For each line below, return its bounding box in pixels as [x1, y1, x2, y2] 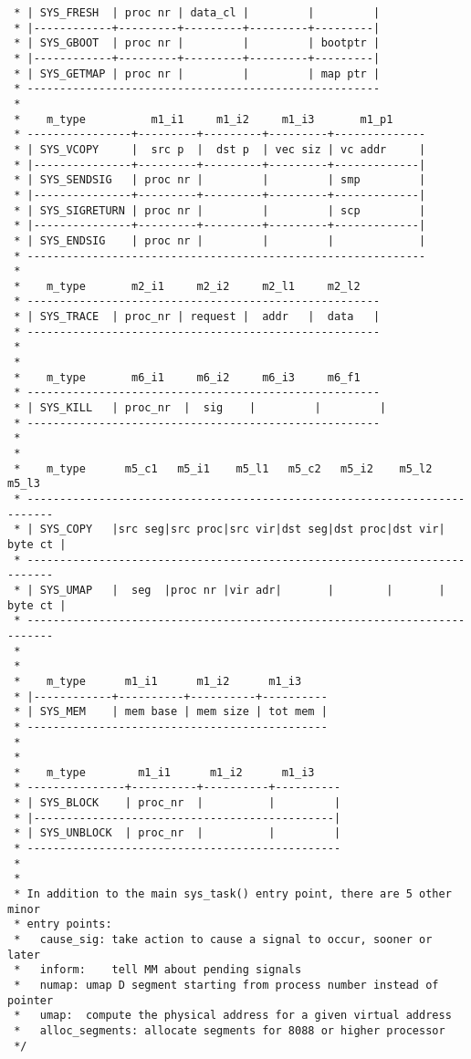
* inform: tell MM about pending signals [14, 963, 302, 977]
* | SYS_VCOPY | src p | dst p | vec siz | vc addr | [14, 142, 426, 156]
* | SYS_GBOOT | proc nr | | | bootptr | [14, 36, 381, 50]
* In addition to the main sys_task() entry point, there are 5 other [14, 888, 452, 901]
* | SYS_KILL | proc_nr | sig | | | [14, 401, 387, 415]
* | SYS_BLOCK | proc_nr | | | [14, 796, 341, 810]
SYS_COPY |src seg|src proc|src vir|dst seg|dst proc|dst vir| [39, 523, 445, 536]
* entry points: [14, 918, 112, 931]
